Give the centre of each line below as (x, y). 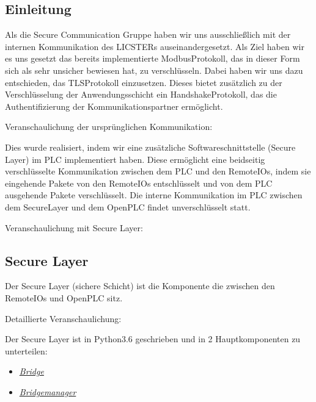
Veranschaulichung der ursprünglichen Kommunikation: (109, 127)
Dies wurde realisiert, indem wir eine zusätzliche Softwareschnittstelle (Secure (150, 147)
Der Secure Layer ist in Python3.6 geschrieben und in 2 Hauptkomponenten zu (153, 339)
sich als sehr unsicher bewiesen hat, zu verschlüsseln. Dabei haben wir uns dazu (154, 70)
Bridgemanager (48, 391)
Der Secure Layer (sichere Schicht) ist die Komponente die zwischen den (140, 286)
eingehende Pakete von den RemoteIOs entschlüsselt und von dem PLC (139, 183)
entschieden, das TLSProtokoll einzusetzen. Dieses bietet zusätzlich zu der (144, 82)
